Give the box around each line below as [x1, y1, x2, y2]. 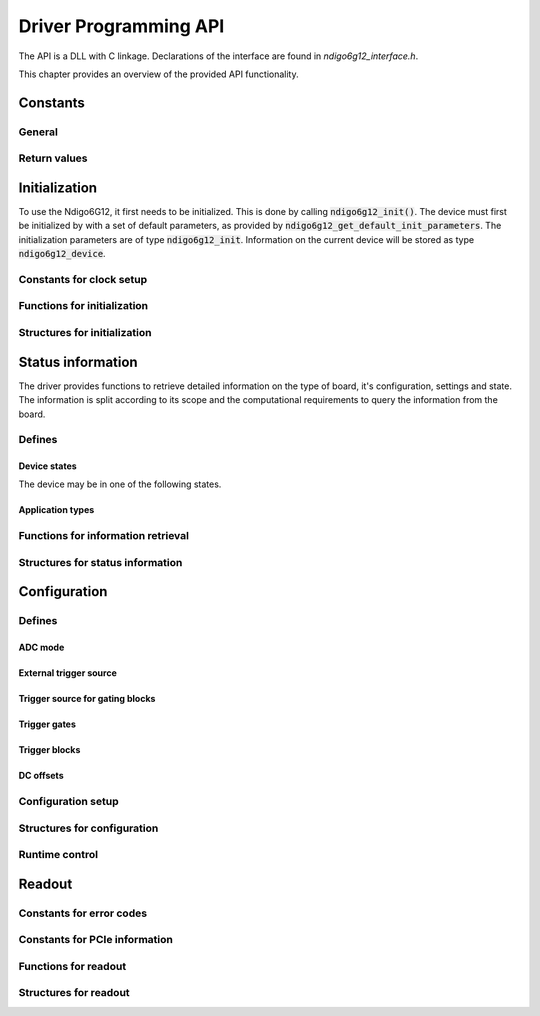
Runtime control [18, 848, 99, 862]
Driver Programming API [18, 15, 225, 37]
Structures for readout [18, 986, 130, 1000]
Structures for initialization [18, 326, 152, 340]
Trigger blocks [18, 744, 81, 756]
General [18, 125, 59, 139]
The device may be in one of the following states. [18, 478, 222, 490]
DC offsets [18, 770, 64, 782]
